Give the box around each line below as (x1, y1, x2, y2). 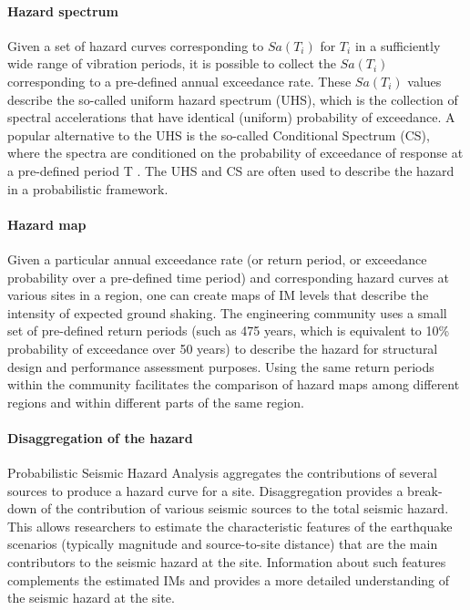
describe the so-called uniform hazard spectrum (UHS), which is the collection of (7, 89, 458, 109)
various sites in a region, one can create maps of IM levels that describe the (7, 285, 429, 305)
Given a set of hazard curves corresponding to (7, 36, 264, 55)
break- (407, 481, 443, 500)
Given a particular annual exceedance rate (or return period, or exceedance (7, 249, 427, 268)
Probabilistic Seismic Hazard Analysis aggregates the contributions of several (7, 463, 437, 482)
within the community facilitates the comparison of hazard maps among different (7, 375, 460, 394)
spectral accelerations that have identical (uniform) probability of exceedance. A (7, 108, 455, 127)
